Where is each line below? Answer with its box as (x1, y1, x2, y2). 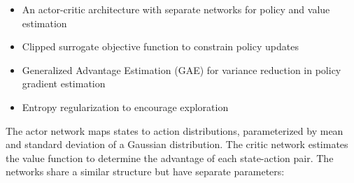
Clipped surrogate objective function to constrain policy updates (22, 39, 299, 54)
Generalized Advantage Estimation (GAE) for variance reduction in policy (22, 62, 341, 77)
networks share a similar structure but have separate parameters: (6, 164, 285, 179)
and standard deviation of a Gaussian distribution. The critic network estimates (6, 137, 348, 152)
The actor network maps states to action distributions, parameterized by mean (6, 123, 344, 138)
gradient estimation (22, 76, 106, 91)
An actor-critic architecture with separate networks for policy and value (22, 2, 330, 16)
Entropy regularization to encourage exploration (22, 99, 229, 114)
